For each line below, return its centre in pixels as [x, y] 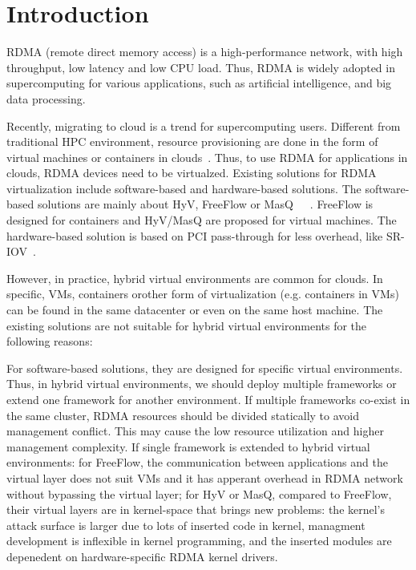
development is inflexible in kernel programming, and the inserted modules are [199, 541]
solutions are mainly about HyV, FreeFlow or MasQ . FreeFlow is [205, 204]
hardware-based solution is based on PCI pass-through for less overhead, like [195, 235]
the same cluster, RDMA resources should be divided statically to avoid [183, 415]
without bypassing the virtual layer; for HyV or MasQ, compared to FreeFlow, [199, 493]
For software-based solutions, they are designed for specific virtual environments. [205, 368]
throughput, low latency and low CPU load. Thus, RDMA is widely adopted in [201, 67]
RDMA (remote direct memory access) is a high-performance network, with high [205, 52]
